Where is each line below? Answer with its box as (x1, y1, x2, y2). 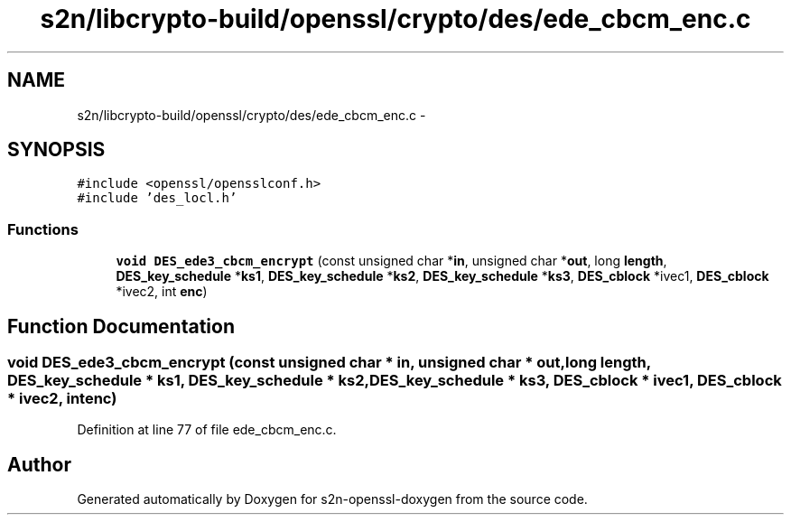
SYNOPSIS (7, 138, 106, 162)
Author (7, 452, 71, 476)
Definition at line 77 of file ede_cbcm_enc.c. (77, 422, 337, 438)
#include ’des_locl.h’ (77, 191, 237, 206)
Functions (7, 219, 79, 238)
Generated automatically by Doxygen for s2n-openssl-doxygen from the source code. (77, 491, 588, 508)
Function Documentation (7, 314, 235, 338)
